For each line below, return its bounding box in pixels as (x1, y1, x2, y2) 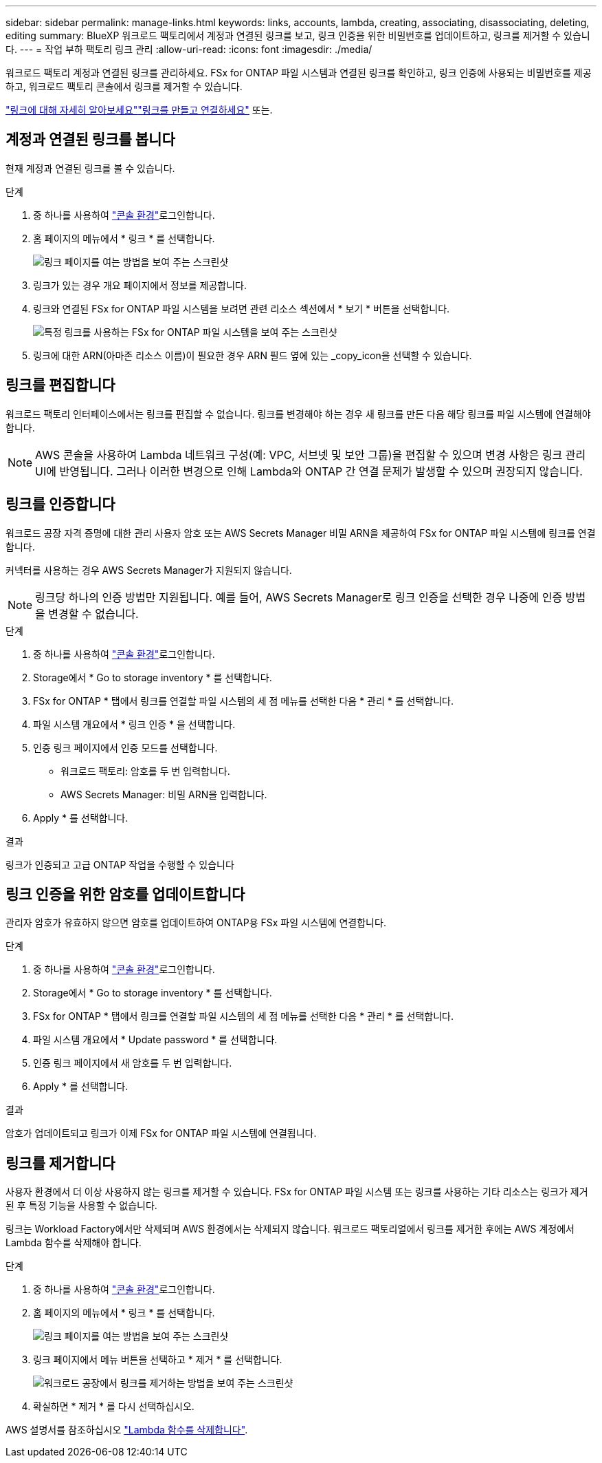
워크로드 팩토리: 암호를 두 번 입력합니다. (60, 765, 230, 777)
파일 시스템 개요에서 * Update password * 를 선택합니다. (33, 1034, 278, 1046)
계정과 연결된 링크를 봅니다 (5, 131, 175, 149)
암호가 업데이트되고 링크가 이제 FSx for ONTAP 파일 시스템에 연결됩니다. (5, 1127, 317, 1140)
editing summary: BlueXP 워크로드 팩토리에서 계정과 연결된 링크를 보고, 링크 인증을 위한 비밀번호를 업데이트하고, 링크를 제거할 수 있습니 (5, 30, 590, 41)
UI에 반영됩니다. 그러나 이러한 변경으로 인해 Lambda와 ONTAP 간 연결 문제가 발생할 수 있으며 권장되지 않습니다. (35, 464, 583, 478)
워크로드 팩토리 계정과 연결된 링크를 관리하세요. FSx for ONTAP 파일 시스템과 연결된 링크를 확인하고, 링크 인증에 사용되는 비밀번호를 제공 (5, 67, 592, 78)
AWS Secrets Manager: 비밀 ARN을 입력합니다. (60, 788, 267, 800)
